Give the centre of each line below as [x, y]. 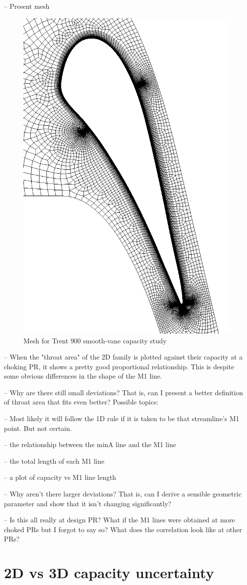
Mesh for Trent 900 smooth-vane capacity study [95, 340]
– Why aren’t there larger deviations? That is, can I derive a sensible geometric [123, 494]
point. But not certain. [38, 428]
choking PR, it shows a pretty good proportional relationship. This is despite [119, 366]
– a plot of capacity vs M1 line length [60, 477]
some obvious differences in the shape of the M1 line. [83, 376]
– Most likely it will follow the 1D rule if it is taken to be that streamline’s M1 [122, 418]
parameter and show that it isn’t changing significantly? [88, 503]
